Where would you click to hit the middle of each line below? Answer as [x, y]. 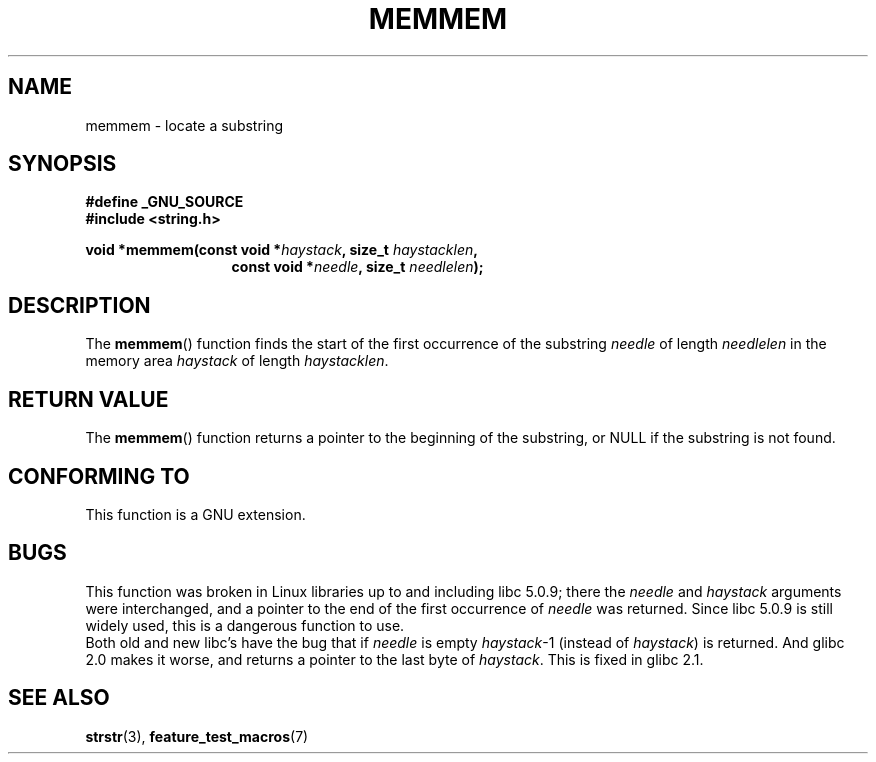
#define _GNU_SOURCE [164, 202]
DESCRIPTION [79, 305]
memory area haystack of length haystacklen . [237, 361]
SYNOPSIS [62, 164]
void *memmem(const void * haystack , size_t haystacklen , [281, 250]
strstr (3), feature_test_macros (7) [197, 736]
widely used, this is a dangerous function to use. [245, 625]
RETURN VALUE [88, 399]
